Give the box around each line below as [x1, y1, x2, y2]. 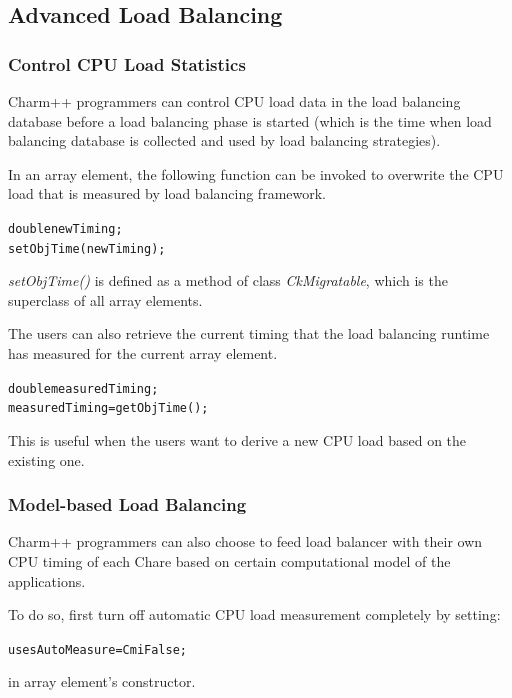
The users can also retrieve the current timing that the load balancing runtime [8, 323, 490, 344]
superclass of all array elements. [8, 289, 203, 310]
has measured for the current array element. [8, 343, 278, 364]
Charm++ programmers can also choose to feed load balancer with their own [8, 531, 483, 552]
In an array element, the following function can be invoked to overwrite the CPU [8, 163, 504, 184]
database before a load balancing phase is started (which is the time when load [8, 110, 492, 131]
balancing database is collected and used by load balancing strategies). [8, 130, 441, 151]
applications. [8, 570, 86, 591]
